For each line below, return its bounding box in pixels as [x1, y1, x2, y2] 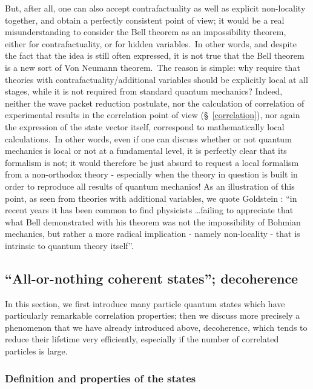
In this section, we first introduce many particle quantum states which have [5, 297, 285, 310]
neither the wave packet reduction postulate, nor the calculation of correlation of [5, 96, 305, 109]
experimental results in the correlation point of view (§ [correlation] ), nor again [5, 108, 300, 121]
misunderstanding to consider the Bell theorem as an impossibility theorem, [5, 25, 286, 38]
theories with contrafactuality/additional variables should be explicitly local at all [5, 73, 308, 85]
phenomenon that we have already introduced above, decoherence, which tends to [5, 321, 308, 333]
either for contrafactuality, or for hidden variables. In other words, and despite [5, 37, 297, 50]
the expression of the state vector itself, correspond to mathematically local [5, 120, 285, 133]
